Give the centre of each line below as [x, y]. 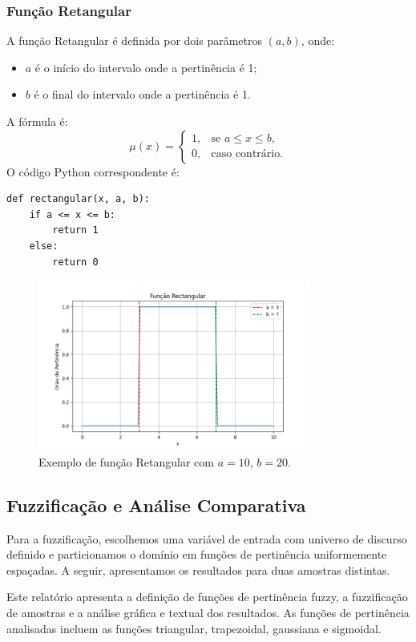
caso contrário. [247, 154]
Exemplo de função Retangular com [126, 461]
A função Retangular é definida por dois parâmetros [135, 40]
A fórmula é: [37, 121]
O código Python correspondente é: [93, 171]
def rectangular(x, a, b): [78, 199]
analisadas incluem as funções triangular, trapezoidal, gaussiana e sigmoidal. [194, 628]
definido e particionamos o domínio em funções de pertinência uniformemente [197, 554]
